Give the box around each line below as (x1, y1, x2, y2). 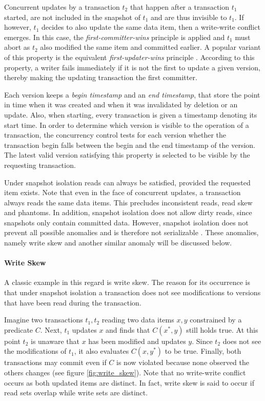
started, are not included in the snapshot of (4, 11, 140, 22)
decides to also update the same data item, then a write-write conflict (42, 22, 260, 32)
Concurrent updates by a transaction (4, 2, 120, 12)
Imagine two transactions (4, 314, 83, 325)
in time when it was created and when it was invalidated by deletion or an (4, 99, 238, 110)
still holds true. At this (186, 324, 258, 335)
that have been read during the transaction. (4, 297, 141, 308)
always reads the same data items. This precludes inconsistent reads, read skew (4, 197, 253, 207)
